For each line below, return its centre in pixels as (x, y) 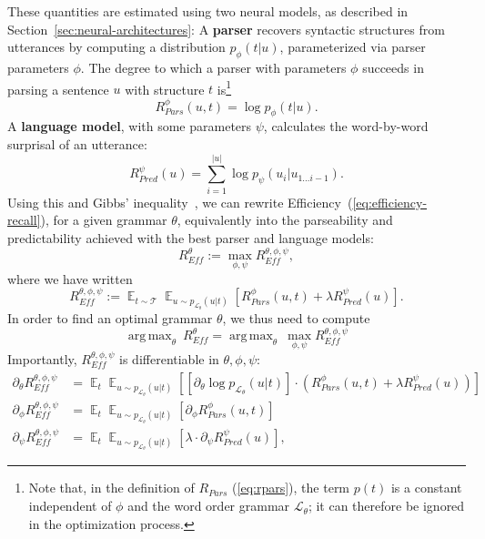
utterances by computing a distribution (116, 47)
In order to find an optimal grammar (110, 317)
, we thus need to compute (296, 317)
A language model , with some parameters (130, 126)
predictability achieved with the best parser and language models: (191, 237)
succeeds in (393, 67)
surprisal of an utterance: (77, 144)
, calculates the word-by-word (346, 126)
